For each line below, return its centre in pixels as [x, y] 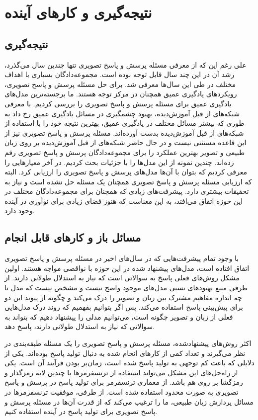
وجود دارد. [20, 210]
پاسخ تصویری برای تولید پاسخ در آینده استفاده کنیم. [81, 411]
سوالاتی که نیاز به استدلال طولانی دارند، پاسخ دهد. [80, 326]
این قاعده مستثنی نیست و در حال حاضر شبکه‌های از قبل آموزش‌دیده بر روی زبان [126, 142]
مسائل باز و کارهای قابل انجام [73, 237]
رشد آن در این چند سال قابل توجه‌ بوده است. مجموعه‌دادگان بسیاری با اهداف [120, 74]
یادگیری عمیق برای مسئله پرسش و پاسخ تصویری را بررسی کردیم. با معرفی [118, 103]
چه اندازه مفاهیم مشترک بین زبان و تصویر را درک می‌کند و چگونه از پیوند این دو [123, 297]
